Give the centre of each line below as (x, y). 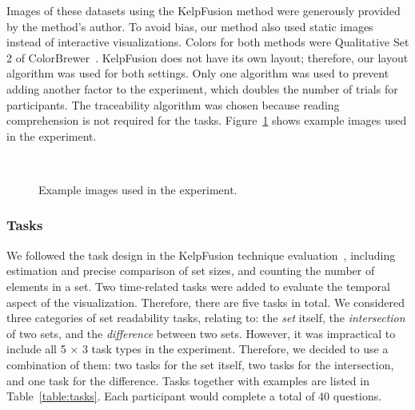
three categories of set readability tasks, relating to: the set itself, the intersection (206, 318)
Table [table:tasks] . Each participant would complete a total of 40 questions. (194, 396)
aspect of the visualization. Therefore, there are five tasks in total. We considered (206, 302)
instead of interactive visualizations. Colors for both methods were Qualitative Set (208, 42)
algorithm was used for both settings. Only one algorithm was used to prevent (198, 73)
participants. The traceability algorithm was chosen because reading (173, 104)
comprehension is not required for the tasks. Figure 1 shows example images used (207, 120)
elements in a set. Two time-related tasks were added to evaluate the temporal (198, 286)
